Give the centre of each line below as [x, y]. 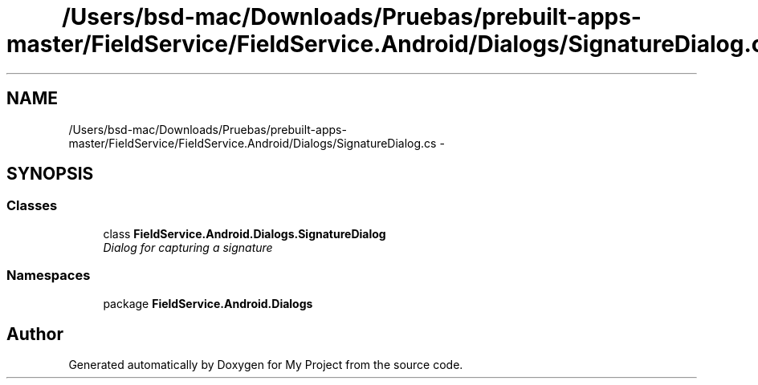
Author [35, 334]
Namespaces [49, 276]
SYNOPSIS [50, 174]
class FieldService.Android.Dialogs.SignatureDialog [245, 233]
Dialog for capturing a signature [188, 247]
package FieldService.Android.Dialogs [208, 303]
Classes [32, 206]
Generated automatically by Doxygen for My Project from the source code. [266, 365]
